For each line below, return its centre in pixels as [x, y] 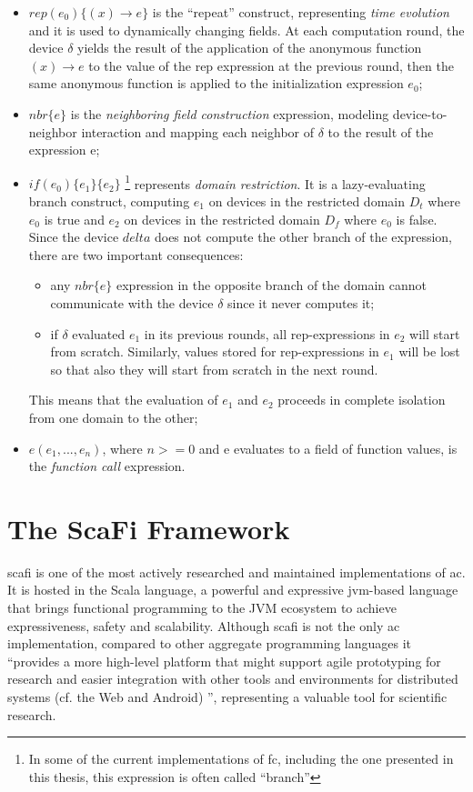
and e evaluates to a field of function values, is [328, 448]
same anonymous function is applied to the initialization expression [216, 83]
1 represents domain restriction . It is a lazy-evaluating [275, 182]
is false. [417, 219]
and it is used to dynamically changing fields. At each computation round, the [247, 30]
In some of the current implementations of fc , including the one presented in [241, 759]
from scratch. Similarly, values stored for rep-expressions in [215, 351]
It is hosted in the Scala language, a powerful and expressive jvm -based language [233, 590]
